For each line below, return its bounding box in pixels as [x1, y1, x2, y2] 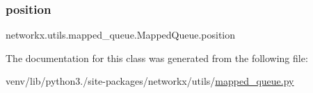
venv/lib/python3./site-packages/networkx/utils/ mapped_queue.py [6, 74, 294, 88]
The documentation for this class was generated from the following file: [6, 50, 308, 65]
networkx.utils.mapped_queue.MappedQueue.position [6, 28, 236, 42]
